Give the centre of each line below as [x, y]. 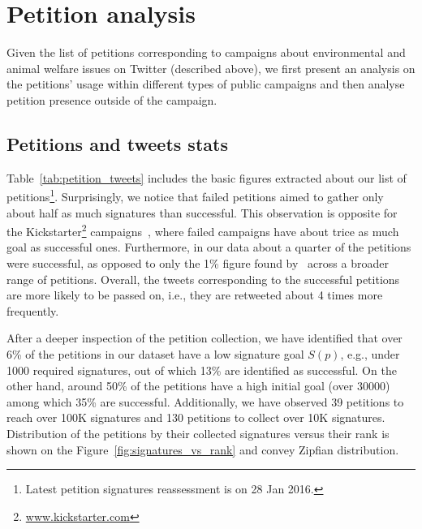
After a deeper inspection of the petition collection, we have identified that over [205, 338]
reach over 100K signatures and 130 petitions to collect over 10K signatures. [196, 417]
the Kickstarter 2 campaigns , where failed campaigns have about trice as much [203, 230]
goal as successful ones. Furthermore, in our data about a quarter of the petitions [209, 247]
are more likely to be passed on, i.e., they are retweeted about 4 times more [195, 295]
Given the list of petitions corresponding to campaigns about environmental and [206, 52]
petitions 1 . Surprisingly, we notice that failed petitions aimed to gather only [195, 195]
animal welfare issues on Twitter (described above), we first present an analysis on [211, 68]
